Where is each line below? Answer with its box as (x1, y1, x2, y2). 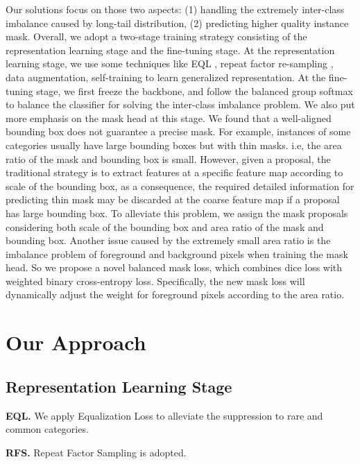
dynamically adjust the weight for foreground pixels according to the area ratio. (6, 287, 345, 302)
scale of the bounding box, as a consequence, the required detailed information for (6, 178, 354, 193)
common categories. (6, 422, 89, 436)
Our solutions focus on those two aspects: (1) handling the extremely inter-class (6, 2, 345, 16)
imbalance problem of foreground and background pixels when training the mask (6, 246, 348, 261)
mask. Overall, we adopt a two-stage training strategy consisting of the (6, 29, 307, 44)
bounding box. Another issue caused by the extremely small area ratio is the (6, 233, 331, 248)
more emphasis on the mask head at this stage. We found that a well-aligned (6, 110, 332, 125)
